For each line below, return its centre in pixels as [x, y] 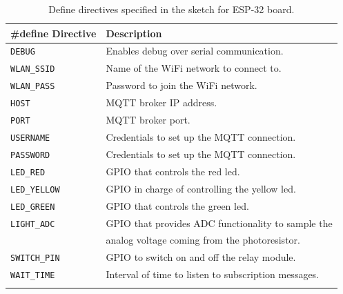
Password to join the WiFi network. [182, 85]
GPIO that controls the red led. [173, 171]
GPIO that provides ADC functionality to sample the [219, 223]
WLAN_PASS [33, 87]
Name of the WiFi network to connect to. [194, 68]
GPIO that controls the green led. [177, 205]
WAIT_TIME [33, 276]
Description [134, 33]
